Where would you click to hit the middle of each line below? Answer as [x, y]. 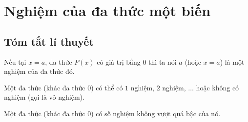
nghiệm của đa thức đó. [39, 71]
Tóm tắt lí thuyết [49, 41]
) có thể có [107, 87]
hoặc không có [217, 87]
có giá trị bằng [119, 61]
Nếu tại [15, 61]
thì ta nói [163, 61]
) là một [232, 61]
